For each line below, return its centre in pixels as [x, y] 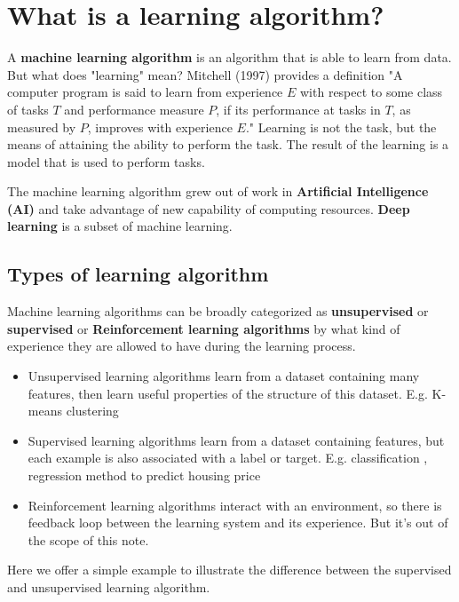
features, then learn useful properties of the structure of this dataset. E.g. [228, 393]
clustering [92, 411]
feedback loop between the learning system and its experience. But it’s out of [238, 523]
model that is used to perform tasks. [106, 161]
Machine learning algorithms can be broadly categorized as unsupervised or [218, 311]
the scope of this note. [88, 539]
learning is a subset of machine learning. [120, 226]
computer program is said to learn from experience [145, 92]
